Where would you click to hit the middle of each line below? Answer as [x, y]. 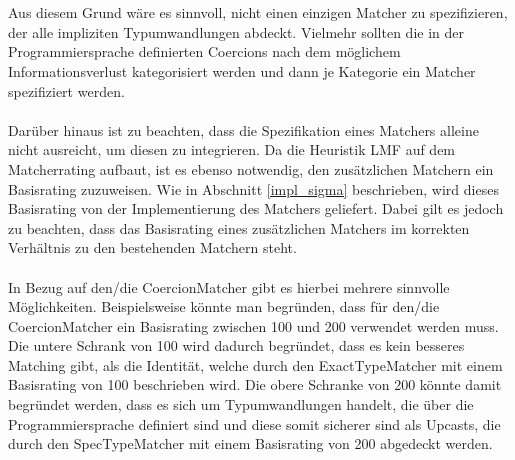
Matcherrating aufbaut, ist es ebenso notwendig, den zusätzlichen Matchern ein [251, 168]
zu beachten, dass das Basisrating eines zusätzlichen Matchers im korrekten [239, 227]
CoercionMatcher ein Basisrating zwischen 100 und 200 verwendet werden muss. [253, 325]
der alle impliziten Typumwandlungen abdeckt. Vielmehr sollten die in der [236, 31]
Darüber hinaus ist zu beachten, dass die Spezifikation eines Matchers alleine [243, 129]
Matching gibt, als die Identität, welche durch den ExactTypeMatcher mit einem [255, 364]
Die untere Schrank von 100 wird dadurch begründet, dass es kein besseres [236, 345]
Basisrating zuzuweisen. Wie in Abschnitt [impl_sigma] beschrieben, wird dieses [253, 188]
